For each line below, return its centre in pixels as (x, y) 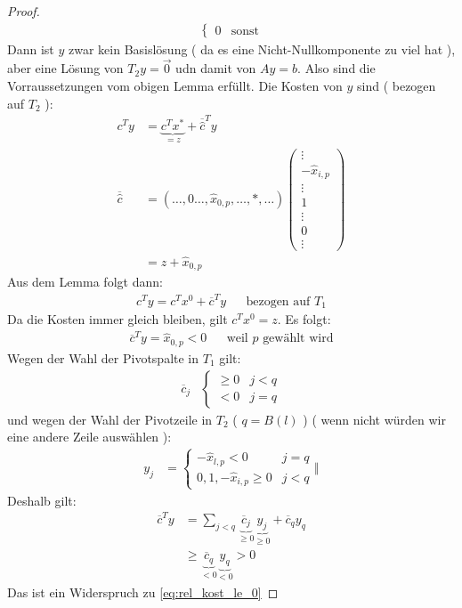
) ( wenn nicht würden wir (374, 419)
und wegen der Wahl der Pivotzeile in (110, 419)
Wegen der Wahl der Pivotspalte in (103, 357)
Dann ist (31, 49)
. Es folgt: (304, 319)
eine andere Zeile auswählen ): (89, 437)
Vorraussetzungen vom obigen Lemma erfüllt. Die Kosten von (175, 86)
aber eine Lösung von (65, 68)
